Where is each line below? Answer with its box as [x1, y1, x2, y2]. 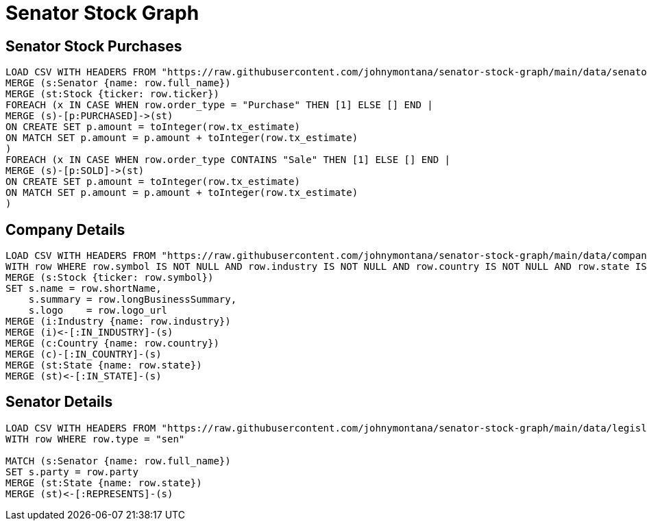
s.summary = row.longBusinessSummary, [28, 294, 237, 305]
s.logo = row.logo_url [28, 305, 168, 316]
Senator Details [5, 393, 113, 411]
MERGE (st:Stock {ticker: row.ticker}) [5, 88, 219, 100]
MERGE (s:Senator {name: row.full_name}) [5, 77, 231, 89]
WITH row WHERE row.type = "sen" [5, 433, 185, 444]
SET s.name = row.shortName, [5, 283, 162, 295]
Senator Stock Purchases [5, 37, 182, 55]
